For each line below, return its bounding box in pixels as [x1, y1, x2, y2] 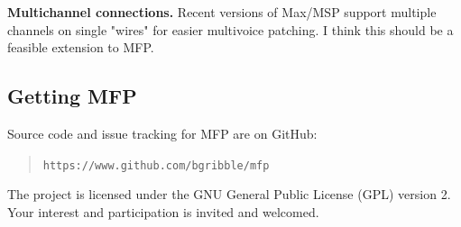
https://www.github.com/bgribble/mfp [42, 159, 270, 172]
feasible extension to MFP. [7, 38, 154, 57]
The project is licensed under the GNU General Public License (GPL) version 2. [7, 185, 451, 204]
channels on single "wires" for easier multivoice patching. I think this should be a [7, 20, 454, 39]
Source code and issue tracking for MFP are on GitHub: [7, 123, 318, 142]
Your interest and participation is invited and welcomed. [7, 202, 319, 221]
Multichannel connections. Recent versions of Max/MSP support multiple [7, 3, 437, 21]
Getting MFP [7, 82, 137, 110]
